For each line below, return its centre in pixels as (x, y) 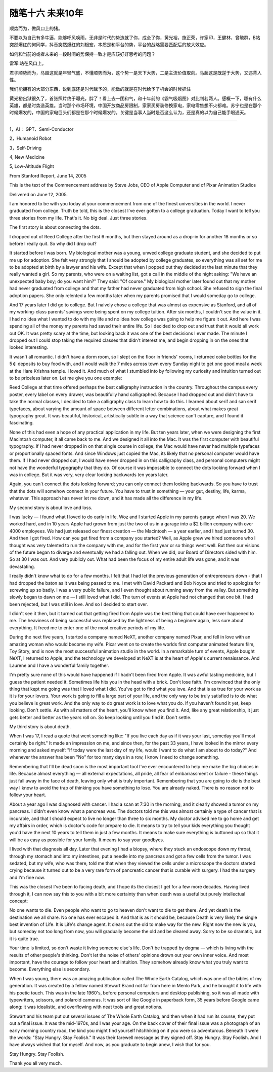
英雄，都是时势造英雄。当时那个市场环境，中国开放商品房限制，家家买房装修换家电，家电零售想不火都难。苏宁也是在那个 (135, 105)
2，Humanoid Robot (30, 138)
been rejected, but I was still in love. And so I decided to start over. (79, 604)
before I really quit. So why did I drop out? (53, 243)
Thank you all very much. (36, 1063)
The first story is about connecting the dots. (55, 227)
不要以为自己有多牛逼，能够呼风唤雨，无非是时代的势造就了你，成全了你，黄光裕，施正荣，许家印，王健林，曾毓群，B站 (135, 38)
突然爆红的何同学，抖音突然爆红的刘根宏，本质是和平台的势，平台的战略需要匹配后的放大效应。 (109, 45)
